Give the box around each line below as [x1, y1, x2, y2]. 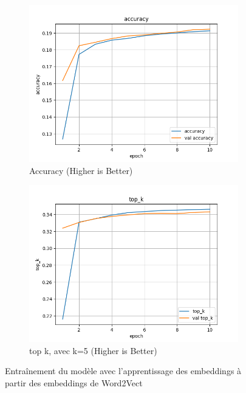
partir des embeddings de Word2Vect [5, 376, 143, 389]
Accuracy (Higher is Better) [29, 164, 133, 176]
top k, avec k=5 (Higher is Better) [29, 344, 157, 356]
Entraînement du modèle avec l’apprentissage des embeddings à [5, 364, 242, 377]
